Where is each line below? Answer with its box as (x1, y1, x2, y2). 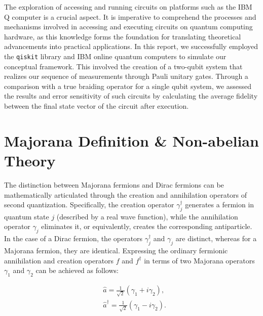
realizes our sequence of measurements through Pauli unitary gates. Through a (4, 71, 248, 81)
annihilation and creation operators (4, 255, 114, 265)
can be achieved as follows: (35, 265, 119, 276)
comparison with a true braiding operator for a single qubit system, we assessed (4, 80, 252, 91)
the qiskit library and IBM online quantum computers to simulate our (4, 51, 227, 61)
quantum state (4, 211, 49, 221)
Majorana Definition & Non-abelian (4, 130, 259, 151)
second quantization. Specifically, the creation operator (4, 199, 174, 210)
